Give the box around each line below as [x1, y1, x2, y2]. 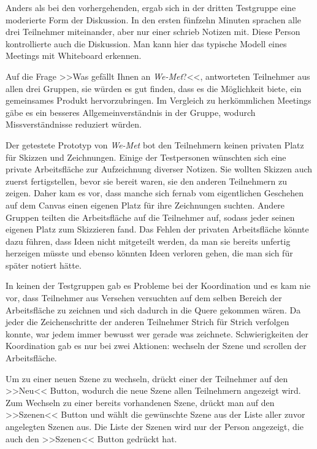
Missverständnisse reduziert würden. [6, 118, 142, 131]
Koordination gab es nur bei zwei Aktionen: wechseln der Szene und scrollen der [6, 339, 307, 352]
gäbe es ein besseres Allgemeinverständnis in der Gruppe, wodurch [6, 106, 256, 118]
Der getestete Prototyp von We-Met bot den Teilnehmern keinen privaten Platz [6, 138, 304, 151]
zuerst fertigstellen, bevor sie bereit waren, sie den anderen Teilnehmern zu [6, 174, 288, 187]
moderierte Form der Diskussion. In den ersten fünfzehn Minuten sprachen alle [6, 13, 302, 26]
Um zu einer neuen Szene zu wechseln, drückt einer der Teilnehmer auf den [6, 372, 288, 385]
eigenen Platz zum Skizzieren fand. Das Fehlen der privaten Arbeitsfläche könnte [6, 223, 309, 236]
